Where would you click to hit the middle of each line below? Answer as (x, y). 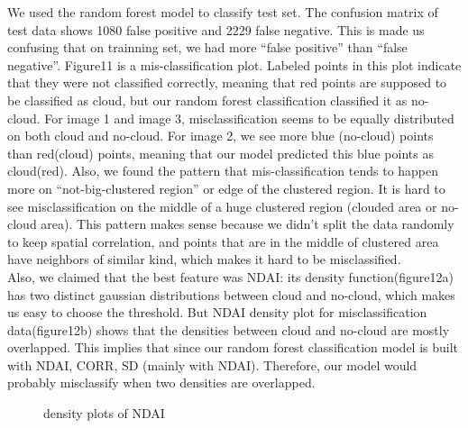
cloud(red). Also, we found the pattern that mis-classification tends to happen (223, 171)
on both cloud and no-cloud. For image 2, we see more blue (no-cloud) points (220, 136)
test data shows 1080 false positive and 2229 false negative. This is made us (216, 29)
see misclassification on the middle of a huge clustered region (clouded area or (222, 206)
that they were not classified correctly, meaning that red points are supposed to (227, 82)
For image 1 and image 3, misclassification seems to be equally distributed (249, 118)
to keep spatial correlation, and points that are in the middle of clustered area (223, 241)
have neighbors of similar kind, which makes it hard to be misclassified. (204, 259)
